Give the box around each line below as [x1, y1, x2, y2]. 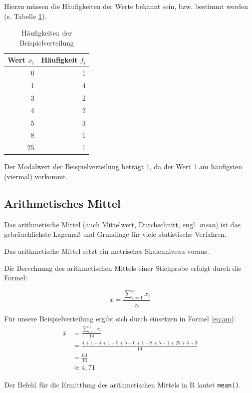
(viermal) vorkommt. [4, 171, 68, 181]
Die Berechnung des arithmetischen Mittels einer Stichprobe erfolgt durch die [4, 262, 241, 273]
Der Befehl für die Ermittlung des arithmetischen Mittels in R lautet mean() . [4, 379, 241, 389]
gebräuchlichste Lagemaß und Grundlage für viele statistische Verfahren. [4, 229, 227, 239]
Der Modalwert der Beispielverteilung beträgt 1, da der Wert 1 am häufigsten [4, 161, 242, 172]
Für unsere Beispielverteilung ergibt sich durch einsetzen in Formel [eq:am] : [4, 313, 235, 324]
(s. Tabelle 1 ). [4, 11, 47, 21]
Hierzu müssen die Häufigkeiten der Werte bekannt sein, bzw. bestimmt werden [4, 1, 248, 11]
